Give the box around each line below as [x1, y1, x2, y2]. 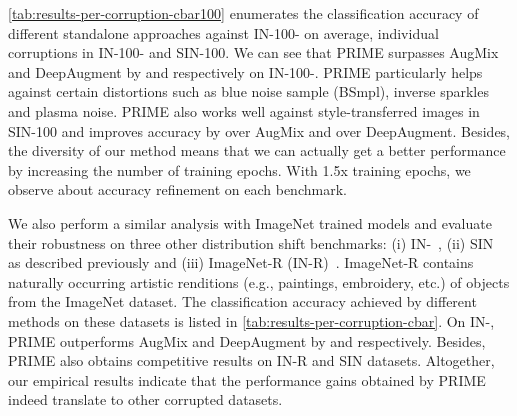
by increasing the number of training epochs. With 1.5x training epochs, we [8, 159, 471, 180]
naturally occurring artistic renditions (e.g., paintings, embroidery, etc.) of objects [8, 271, 510, 292]
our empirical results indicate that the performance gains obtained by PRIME [8, 369, 486, 390]
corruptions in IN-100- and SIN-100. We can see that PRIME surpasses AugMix [8, 42, 499, 63]
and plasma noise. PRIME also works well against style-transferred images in [8, 100, 480, 121]
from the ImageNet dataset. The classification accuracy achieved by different [8, 291, 477, 312]
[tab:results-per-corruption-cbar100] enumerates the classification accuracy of [8, 3, 479, 23]
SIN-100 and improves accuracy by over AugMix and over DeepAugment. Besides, [8, 120, 511, 141]
